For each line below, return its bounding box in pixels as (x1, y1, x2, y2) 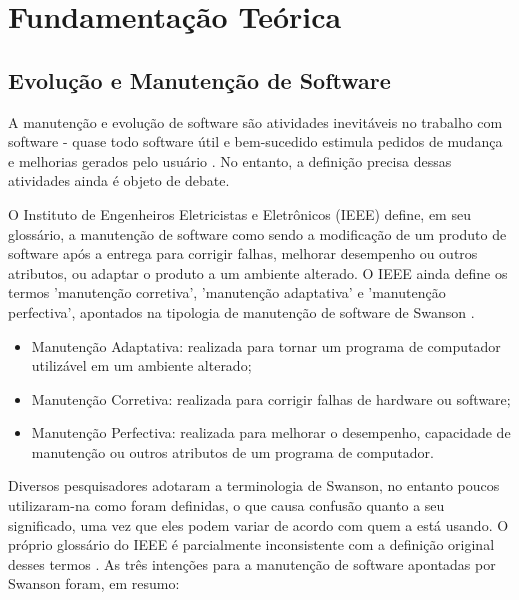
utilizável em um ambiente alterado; (31, 355, 252, 376)
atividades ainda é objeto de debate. (8, 170, 230, 191)
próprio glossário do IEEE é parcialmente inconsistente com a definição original (8, 534, 495, 555)
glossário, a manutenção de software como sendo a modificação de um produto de (8, 223, 507, 244)
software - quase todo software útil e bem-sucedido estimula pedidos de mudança (8, 131, 503, 152)
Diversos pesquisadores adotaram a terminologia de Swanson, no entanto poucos (8, 475, 500, 496)
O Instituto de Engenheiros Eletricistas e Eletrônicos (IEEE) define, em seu (8, 203, 471, 224)
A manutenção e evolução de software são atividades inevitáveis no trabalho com (8, 111, 503, 132)
